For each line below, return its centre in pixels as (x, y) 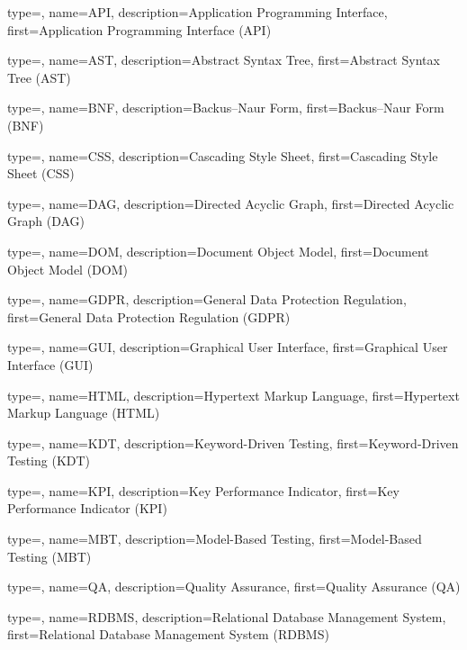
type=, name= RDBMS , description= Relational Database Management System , (227, 616)
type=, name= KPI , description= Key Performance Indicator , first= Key (203, 490)
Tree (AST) (39, 77)
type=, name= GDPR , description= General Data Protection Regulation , (207, 299)
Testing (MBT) (49, 556)
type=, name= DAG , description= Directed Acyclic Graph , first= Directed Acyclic (231, 203)
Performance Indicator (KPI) (87, 508)
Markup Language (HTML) (84, 413)
